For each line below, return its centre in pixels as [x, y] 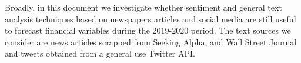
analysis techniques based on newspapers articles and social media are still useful [150, 19]
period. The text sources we [241, 30]
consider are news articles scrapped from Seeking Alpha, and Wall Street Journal [151, 42]
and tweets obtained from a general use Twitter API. [100, 53]
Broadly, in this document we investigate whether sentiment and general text [143, 7]
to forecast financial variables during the [77, 30]
